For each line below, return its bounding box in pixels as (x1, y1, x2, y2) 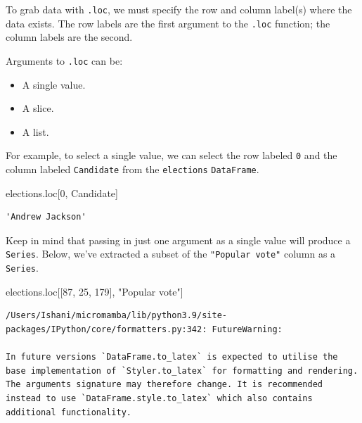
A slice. (22, 101, 54, 115)
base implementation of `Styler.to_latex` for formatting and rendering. (6, 365, 358, 376)
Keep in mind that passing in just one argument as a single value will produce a (6, 232, 351, 247)
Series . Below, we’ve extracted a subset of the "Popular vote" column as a (6, 246, 336, 261)
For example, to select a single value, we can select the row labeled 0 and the (6, 148, 337, 163)
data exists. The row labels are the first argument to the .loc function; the (6, 15, 330, 30)
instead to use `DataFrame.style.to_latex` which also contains (6, 393, 313, 403)
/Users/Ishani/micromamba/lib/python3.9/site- (6, 310, 227, 321)
